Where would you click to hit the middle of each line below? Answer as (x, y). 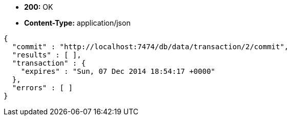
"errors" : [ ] (42, 88)
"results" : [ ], (47, 55)
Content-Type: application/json (77, 23)
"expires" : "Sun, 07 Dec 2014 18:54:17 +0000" (118, 71)
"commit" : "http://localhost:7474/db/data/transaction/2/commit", (150, 47)
